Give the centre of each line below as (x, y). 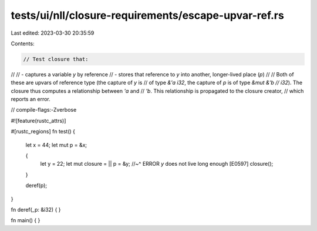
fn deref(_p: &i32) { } (36, 209)
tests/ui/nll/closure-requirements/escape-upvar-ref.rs (147, 15)
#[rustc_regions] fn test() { (43, 132)
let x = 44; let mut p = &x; (56, 145)
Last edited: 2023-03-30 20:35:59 (53, 33)
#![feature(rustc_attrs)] (38, 120)
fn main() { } (26, 220)
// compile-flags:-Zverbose (44, 110)
